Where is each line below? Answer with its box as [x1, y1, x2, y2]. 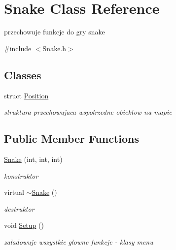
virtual [4, 187, 24, 197]
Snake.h [42, 43, 67, 53]
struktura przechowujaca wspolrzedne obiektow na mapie [4, 107, 172, 117]
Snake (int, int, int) [4, 154, 63, 164]
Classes [4, 67, 41, 82]
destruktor [4, 203, 35, 214]
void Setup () [4, 220, 44, 230]
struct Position [4, 90, 49, 100]
